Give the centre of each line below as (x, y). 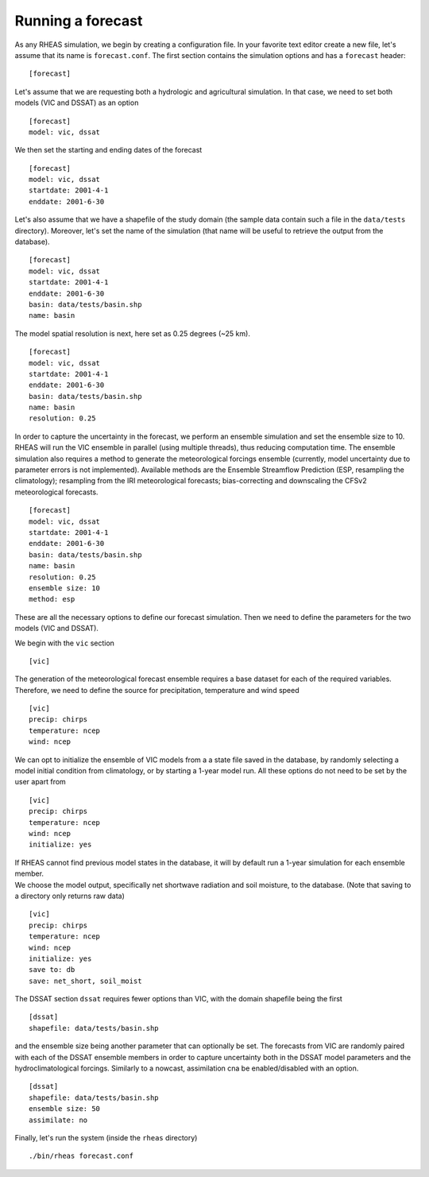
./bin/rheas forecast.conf (81, 1156)
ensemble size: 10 (65, 588)
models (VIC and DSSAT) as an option (77, 103)
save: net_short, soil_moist (85, 981)
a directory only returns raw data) (70, 896)
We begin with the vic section (65, 643)
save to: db (52, 970)
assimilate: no (58, 1120)
